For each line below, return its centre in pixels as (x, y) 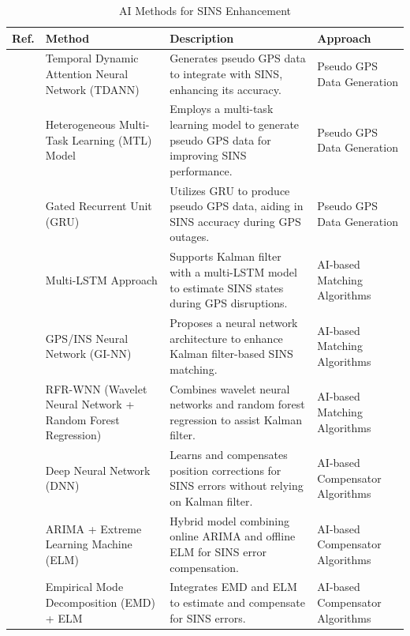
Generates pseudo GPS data (238, 58)
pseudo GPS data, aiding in (237, 206)
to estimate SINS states (227, 287)
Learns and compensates (229, 455)
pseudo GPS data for (220, 139)
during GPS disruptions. (229, 303)
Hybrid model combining (229, 520)
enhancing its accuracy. (225, 89)
